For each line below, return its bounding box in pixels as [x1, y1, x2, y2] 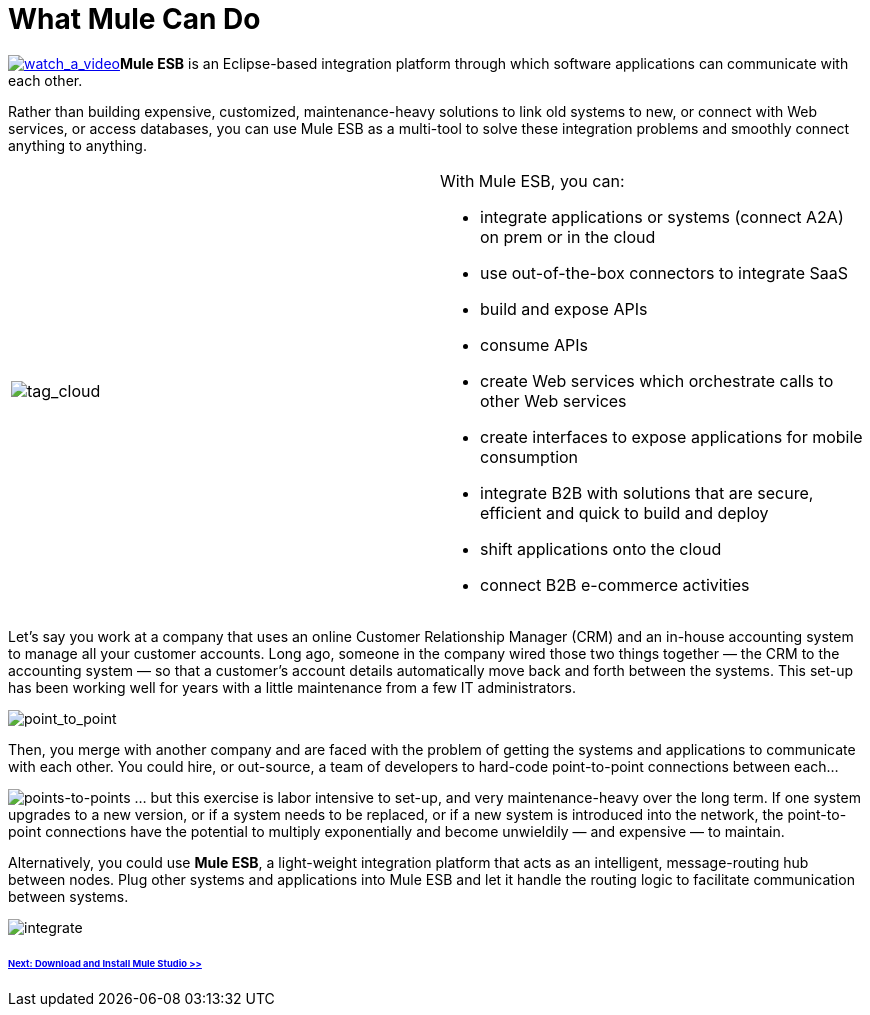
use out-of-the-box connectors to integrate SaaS [480, 262, 849, 283]
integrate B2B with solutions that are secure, [480, 482, 814, 503]
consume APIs [480, 334, 588, 355]
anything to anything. [8, 136, 147, 154]
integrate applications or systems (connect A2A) [480, 206, 844, 227]
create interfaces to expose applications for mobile [480, 426, 863, 447]
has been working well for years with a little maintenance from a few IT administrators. [8, 678, 576, 696]
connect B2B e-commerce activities [480, 574, 750, 595]
